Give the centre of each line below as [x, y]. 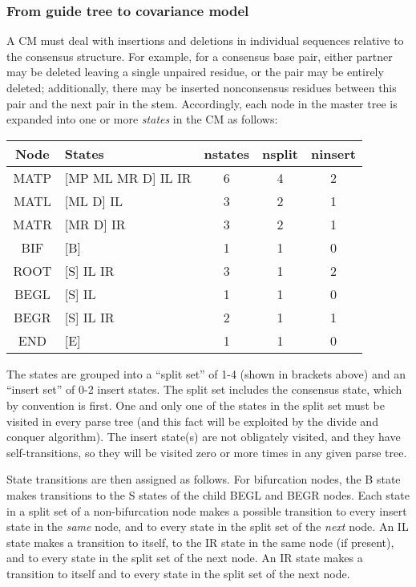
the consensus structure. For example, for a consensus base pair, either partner [200, 56]
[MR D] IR [95, 224]
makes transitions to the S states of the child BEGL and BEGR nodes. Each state [208, 494]
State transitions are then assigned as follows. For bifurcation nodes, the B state [204, 479]
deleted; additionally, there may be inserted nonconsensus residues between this [202, 87]
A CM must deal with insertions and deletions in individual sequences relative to [205, 40]
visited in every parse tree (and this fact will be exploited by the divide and [192, 421]
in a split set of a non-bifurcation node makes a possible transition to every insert [207, 510]
